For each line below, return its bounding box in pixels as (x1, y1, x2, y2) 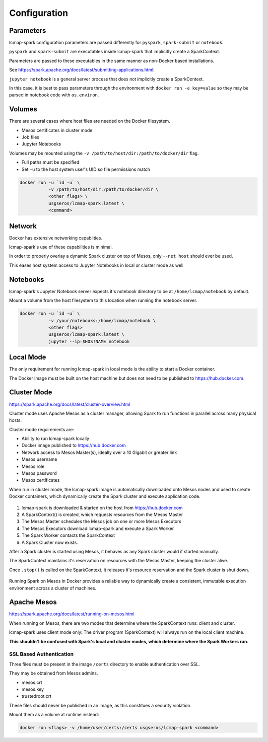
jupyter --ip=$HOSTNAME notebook (48, 338, 130, 344)
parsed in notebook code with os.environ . (9, 92, 99, 98)
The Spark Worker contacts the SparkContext (21, 532, 115, 538)
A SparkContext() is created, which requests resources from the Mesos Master (21, 512, 183, 518)
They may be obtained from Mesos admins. (9, 670, 98, 676)
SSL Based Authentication (9, 651, 74, 658)
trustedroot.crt (21, 693, 52, 699)
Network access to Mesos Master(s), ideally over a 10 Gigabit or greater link (21, 449, 177, 455)
